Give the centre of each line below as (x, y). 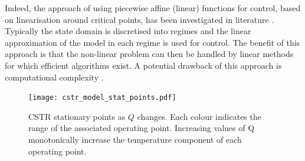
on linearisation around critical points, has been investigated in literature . (140, 19)
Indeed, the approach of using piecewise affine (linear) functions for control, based (153, 8)
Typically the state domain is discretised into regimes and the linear (128, 31)
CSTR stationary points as (77, 116)
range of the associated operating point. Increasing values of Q (142, 128)
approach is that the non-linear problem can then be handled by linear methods (149, 54)
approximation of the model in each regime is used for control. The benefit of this (152, 42)
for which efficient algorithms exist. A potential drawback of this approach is (143, 65)
